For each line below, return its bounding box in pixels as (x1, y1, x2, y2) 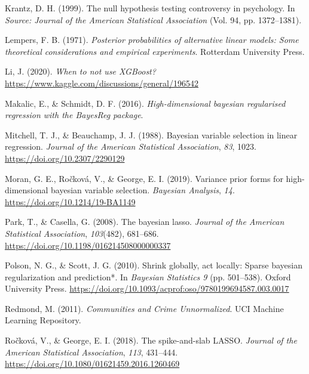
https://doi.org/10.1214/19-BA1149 (5, 195, 136, 208)
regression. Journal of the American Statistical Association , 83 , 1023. (5, 140, 257, 153)
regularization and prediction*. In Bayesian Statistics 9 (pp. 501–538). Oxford (5, 270, 291, 283)
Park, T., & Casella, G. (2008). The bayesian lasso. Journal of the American (5, 215, 284, 228)
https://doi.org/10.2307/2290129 (5, 152, 125, 164)
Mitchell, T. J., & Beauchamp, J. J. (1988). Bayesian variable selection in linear (5, 128, 298, 141)
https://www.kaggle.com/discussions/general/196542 (5, 76, 198, 89)
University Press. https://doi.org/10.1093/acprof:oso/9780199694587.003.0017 (5, 282, 289, 295)
